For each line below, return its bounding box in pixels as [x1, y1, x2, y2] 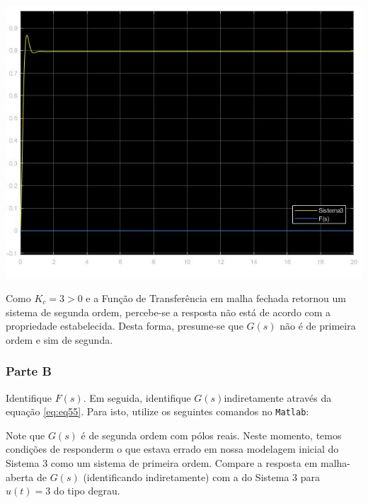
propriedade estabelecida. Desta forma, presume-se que [6, 318, 243, 333]
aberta [6, 469, 34, 484]
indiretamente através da [224, 390, 332, 405]
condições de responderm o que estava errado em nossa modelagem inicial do [6, 441, 339, 456]
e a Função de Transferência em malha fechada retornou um [86, 290, 346, 305]
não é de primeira [280, 318, 356, 333]
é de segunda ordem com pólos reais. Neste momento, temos [81, 427, 342, 442]
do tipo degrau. [53, 483, 120, 498]
